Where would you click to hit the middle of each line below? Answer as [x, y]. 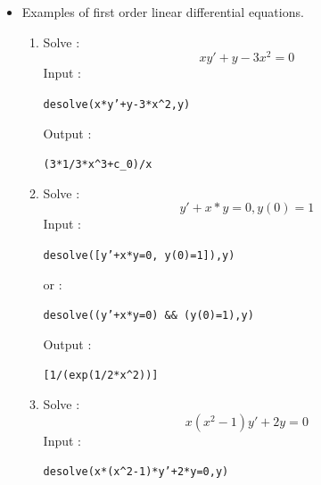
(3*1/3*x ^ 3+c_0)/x [98, 165]
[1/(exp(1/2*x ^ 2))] [101, 376]
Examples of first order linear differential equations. [163, 12]
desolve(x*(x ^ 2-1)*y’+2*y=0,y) [136, 472]
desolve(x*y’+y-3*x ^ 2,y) [117, 104]
